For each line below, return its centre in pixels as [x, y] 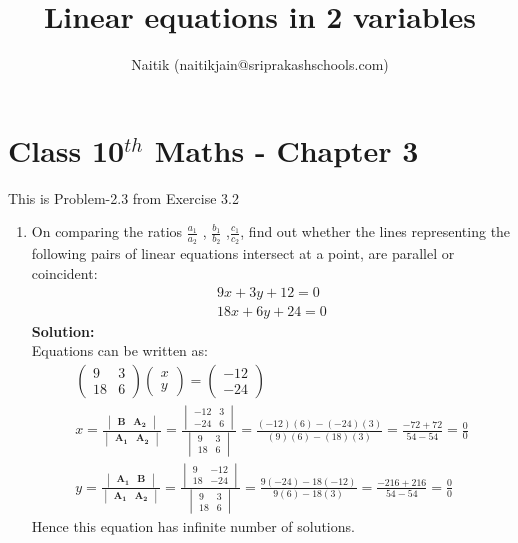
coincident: [64, 273]
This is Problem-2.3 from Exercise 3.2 [123, 197]
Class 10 [66, 149]
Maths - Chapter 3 [286, 149]
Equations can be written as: [119, 350]
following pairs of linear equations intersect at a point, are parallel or [243, 253]
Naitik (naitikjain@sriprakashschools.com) [260, 64]
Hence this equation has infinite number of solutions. [193, 526]
